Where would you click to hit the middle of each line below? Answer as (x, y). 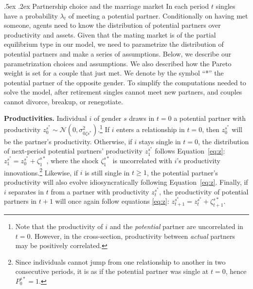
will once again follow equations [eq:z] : (112, 201)
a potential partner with (210, 118)
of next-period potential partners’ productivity (73, 151)
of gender (108, 118)
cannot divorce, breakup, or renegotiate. (63, 101)
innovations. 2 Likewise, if (41, 172)
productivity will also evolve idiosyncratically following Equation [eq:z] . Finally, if (126, 182)
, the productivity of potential (204, 191)
